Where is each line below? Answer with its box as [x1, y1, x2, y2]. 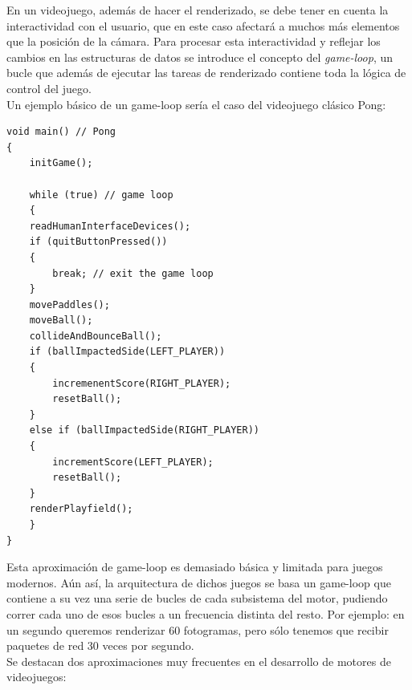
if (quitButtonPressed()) [29, 236, 168, 248]
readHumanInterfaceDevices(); [29, 220, 191, 232]
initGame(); [29, 157, 93, 169]
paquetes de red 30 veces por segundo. [6, 637, 194, 654]
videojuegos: [6, 668, 67, 685]
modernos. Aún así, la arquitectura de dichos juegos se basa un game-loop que [6, 574, 391, 591]
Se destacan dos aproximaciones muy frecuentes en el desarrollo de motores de [6, 652, 391, 669]
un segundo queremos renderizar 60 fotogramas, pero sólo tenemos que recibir [6, 621, 389, 638]
